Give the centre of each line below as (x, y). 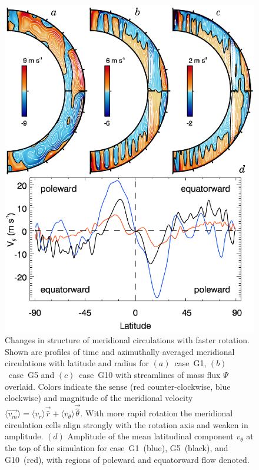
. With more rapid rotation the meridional (157, 413)
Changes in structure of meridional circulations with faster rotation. (127, 340)
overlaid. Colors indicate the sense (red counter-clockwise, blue (118, 386)
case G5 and (31, 374)
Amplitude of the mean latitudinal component (150, 436)
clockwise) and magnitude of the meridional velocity (99, 398)
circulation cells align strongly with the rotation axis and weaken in (127, 424)
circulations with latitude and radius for (77, 363)
